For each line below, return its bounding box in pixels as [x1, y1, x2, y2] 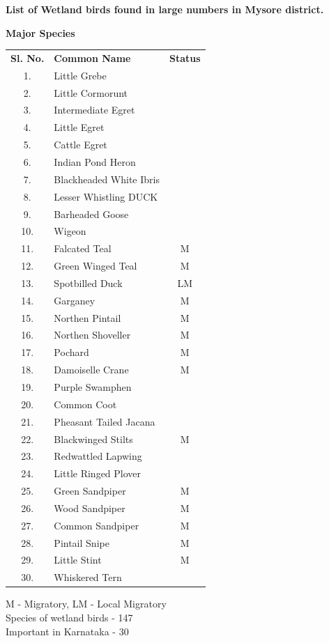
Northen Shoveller [54, 327, 131, 342]
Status [169, 50, 201, 65]
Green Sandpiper [54, 483, 126, 498]
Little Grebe [54, 68, 107, 82]
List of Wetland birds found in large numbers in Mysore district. [6, 2, 324, 16]
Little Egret [54, 120, 105, 134]
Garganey [54, 293, 95, 307]
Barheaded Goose [54, 206, 129, 221]
